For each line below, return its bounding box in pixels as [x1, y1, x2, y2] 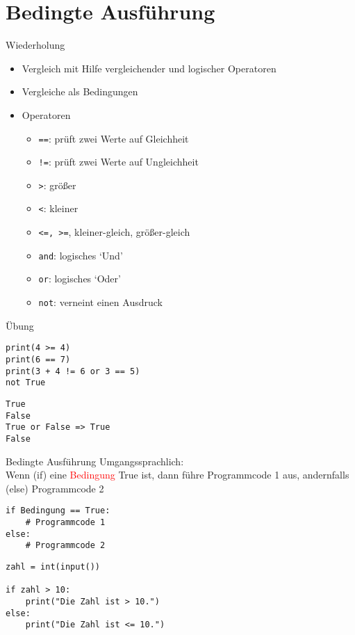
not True [6, 378, 46, 388]
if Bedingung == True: [6, 506, 110, 516]
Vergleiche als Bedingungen [22, 84, 138, 99]
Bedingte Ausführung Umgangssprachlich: [6, 453, 184, 468]
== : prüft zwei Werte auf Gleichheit [38, 131, 189, 145]
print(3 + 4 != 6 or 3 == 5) [6, 366, 140, 376]
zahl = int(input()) [6, 562, 101, 572]
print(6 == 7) [6, 355, 71, 364]
